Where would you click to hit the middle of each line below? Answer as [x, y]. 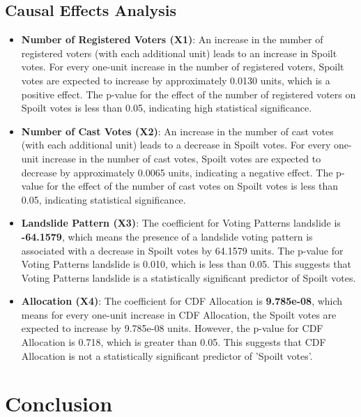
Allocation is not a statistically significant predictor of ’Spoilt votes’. [167, 355]
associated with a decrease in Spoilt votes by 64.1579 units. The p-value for [182, 250]
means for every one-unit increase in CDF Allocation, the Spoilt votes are [179, 314]
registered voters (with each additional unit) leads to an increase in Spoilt [179, 53]
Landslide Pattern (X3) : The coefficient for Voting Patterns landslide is [181, 223]
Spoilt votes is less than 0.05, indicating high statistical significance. [167, 108]
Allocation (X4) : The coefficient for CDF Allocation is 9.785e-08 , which [182, 301]
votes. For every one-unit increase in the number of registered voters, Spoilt [183, 67]
